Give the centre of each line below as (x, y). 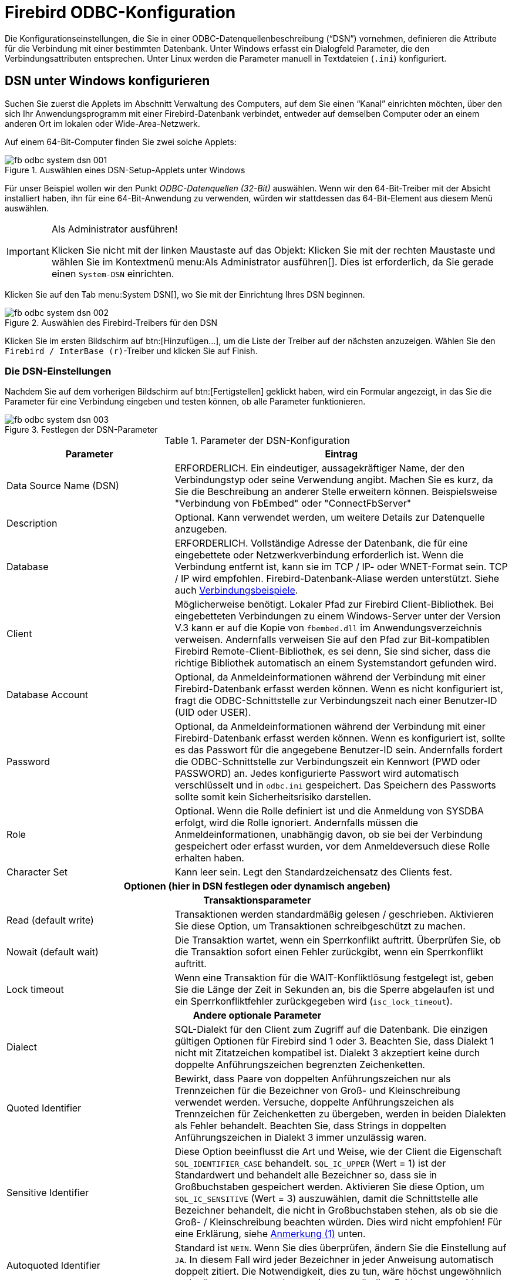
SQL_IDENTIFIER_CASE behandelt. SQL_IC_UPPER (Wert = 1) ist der (310, 1163)
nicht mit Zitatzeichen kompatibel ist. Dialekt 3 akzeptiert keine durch (327, 1053)
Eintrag (341, 454)
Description (32, 523)
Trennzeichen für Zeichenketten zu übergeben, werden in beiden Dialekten (340, 1114)
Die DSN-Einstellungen (58, 371)
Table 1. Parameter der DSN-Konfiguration (257, 441)
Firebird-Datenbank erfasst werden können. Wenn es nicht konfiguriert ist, (339, 689)
